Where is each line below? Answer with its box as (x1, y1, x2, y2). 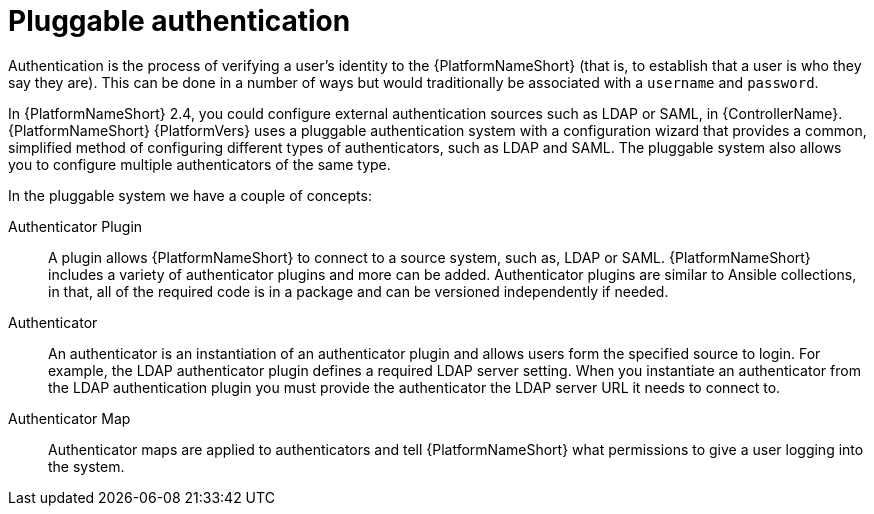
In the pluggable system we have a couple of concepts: (8, 186, 372, 204)
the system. (48, 457, 125, 475)
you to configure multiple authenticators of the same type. (8, 155, 391, 173)
